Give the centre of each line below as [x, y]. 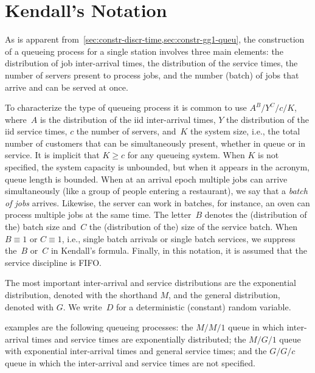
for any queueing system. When [186, 155]
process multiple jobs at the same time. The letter [98, 214]
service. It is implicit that [52, 155]
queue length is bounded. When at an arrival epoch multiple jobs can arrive [146, 179]
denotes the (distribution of [256, 214]
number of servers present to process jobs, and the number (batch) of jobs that [152, 75]
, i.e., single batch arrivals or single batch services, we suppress [178, 238]
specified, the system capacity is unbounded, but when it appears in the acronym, [157, 167]
